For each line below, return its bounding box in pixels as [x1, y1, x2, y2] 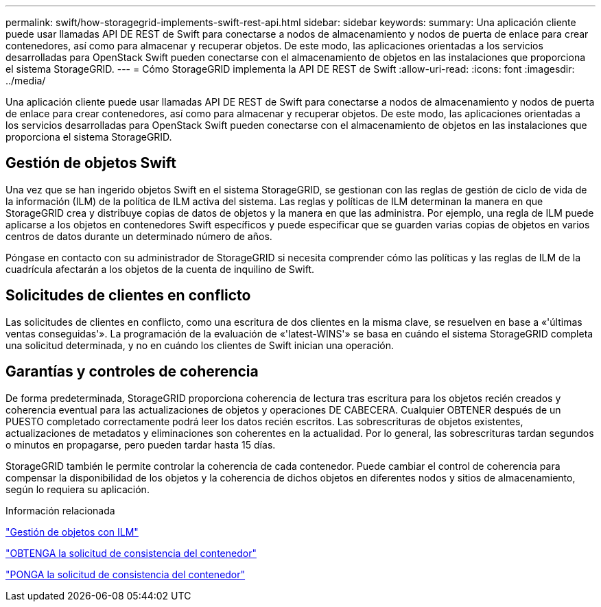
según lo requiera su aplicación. [5, 483, 150, 495]
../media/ [5, 75, 46, 86]
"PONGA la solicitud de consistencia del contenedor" [5, 568, 246, 580]
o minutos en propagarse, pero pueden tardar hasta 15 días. [5, 438, 276, 451]
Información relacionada [5, 504, 115, 516]
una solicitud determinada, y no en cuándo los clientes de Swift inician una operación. [5, 339, 394, 351]
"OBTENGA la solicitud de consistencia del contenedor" [5, 547, 257, 559]
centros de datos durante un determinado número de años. [5, 230, 272, 242]
